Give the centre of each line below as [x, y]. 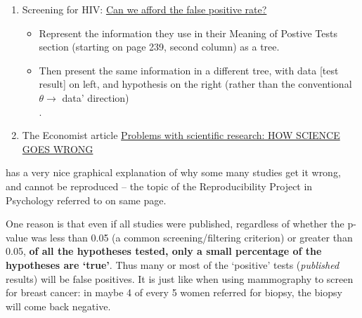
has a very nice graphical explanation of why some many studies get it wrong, [173, 172]
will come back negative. [58, 306]
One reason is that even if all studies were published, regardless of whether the [175, 224]
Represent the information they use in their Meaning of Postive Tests [188, 33]
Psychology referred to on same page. [86, 200]
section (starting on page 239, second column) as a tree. [159, 47]
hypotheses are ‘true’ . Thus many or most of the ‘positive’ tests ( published [173, 264]
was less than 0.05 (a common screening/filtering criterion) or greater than [192, 237]
